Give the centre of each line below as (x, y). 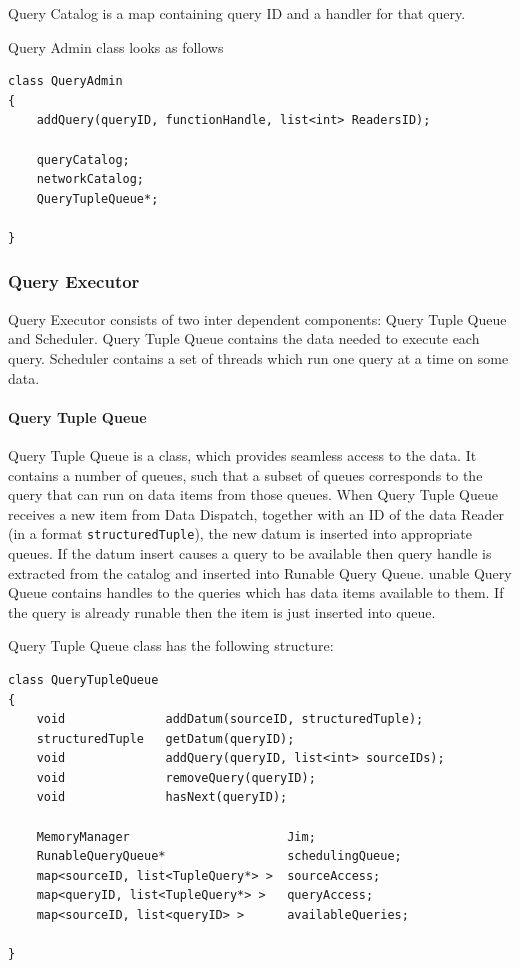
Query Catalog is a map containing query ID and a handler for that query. (237, 13)
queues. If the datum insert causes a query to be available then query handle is (250, 552)
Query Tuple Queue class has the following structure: (171, 645)
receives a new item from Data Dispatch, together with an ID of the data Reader (256, 513)
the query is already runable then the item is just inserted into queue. (222, 611)
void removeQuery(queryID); (176, 777)
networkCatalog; (90, 179)
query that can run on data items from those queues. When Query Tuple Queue (253, 494)
